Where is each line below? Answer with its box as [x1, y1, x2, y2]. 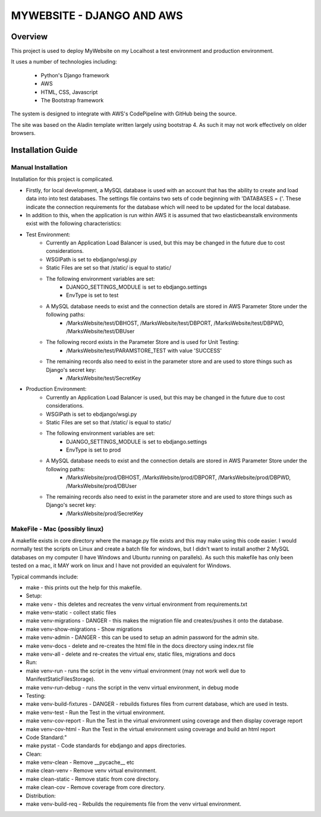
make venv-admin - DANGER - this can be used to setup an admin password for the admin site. [26, 634, 259, 641]
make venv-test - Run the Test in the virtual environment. [26, 709, 166, 716]
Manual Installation [11, 163, 68, 171]
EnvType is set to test [66, 292, 119, 299]
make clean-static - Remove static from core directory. [26, 775, 160, 782]
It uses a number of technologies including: [11, 58, 117, 65]
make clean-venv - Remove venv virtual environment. [26, 767, 157, 774]
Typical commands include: [11, 573, 78, 580]
